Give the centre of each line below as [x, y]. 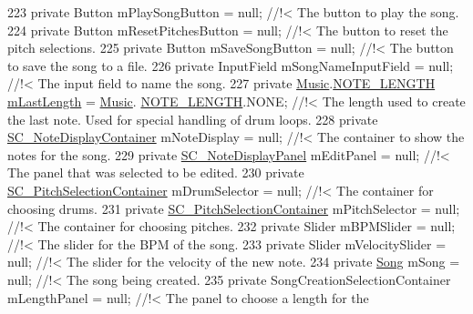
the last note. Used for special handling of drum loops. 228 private [193, 119]
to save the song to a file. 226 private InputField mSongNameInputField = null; [231, 65]
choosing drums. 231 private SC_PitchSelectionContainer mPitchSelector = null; [234, 208]
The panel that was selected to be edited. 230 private [156, 172]
